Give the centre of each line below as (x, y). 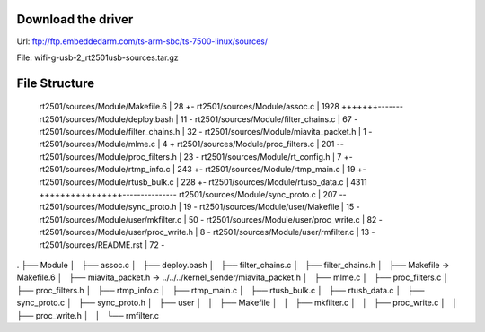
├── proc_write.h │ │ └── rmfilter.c (88, 315)
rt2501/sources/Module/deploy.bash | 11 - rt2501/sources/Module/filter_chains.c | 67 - (198, 119)
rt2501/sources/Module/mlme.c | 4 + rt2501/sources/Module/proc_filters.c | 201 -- (192, 144)
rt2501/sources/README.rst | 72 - (102, 245)
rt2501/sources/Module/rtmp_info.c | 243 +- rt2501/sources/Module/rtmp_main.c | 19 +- (203, 170)
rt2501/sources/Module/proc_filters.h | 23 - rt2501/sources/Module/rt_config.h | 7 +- (196, 156)
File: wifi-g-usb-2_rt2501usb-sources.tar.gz (97, 57)
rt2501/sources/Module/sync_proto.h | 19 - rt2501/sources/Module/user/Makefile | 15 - (199, 207)
